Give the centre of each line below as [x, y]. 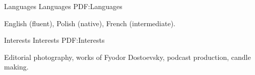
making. [16, 67]
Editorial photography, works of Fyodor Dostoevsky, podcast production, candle [127, 57]
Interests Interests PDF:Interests [54, 40]
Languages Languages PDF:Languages [63, 6]
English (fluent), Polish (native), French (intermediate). [90, 23]
